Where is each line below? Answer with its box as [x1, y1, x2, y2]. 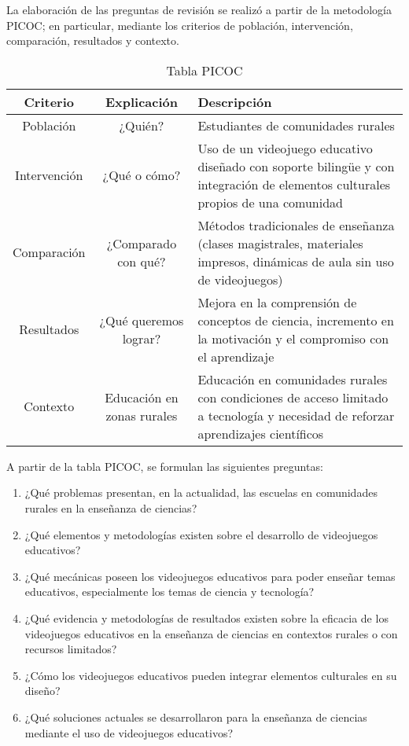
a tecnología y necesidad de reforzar [197, 406, 395, 424]
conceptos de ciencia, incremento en [197, 311, 394, 329]
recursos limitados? [24, 641, 117, 657]
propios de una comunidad [197, 193, 343, 211]
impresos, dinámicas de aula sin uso [197, 252, 394, 270]
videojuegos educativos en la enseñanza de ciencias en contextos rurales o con [24, 625, 398, 641]
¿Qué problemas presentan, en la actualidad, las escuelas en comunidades [24, 484, 378, 501]
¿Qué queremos [99, 311, 184, 329]
